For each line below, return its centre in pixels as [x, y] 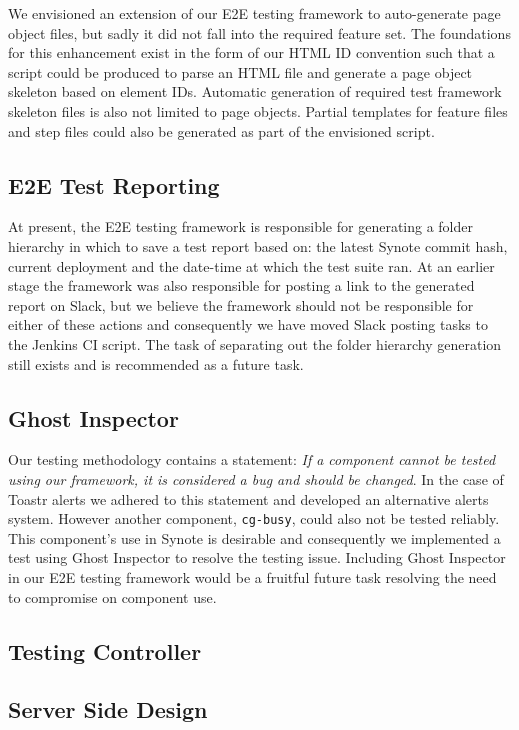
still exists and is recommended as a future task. [156, 363]
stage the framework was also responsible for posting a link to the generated [241, 285]
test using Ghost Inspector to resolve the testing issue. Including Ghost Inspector [257, 557]
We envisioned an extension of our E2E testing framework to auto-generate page [254, 13]
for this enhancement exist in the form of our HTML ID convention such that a [251, 52]
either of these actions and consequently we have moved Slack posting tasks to [248, 324]
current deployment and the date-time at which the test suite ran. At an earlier [251, 265]
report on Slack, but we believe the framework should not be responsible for [241, 304]
